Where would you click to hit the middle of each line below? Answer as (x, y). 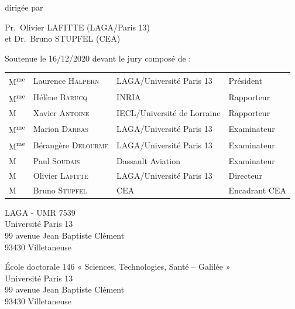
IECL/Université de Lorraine (169, 113)
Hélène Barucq (60, 97)
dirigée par (24, 7)
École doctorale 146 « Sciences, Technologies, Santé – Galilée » (118, 266)
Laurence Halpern (66, 80)
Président (245, 80)
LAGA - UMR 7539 (40, 212)
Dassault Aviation (148, 160)
